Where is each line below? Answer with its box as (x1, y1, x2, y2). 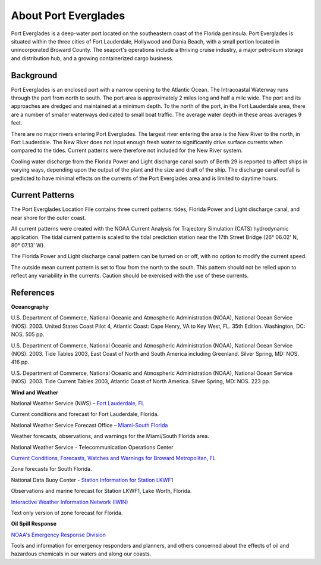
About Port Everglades (11, 9, 125, 22)
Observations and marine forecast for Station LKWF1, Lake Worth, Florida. (11, 488, 192, 495)
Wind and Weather (11, 389, 59, 396)
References (11, 287, 55, 297)
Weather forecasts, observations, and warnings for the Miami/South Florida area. (11, 433, 209, 440)
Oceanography (11, 303, 49, 311)
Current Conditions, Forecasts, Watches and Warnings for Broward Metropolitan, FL (11, 454, 216, 461)
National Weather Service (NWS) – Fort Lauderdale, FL (11, 399, 145, 406)
